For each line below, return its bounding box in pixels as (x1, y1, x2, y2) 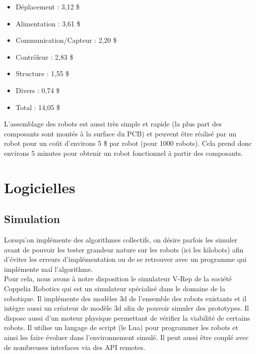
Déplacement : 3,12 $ (15, 1, 80, 11)
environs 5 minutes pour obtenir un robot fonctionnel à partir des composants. (4, 147, 243, 158)
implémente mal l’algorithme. (4, 263, 93, 274)
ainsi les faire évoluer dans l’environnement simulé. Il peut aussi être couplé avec (4, 332, 249, 343)
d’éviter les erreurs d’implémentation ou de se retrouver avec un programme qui (4, 254, 247, 264)
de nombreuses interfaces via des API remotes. (4, 342, 145, 352)
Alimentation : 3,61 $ (15, 18, 80, 28)
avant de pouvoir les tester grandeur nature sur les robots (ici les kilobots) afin (4, 244, 244, 254)
